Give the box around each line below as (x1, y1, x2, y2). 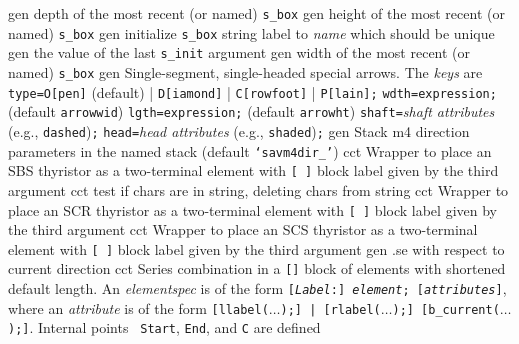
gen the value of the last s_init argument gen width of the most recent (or (8, 42, 471, 63)
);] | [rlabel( (280, 302, 381, 317)
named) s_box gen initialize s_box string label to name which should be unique (8, 22, 495, 43)
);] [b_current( (392, 302, 500, 317)
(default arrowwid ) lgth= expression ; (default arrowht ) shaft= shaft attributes (8, 101, 495, 122)
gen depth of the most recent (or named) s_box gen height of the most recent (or (8, 3, 505, 23)
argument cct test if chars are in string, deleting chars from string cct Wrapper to (8, 179, 509, 200)
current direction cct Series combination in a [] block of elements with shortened (8, 258, 506, 279)
